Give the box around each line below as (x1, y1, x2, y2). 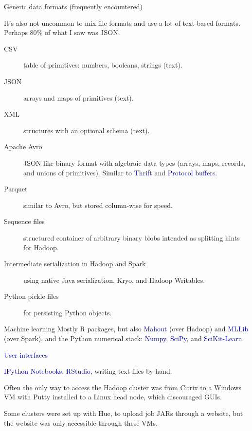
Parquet (4, 184, 28, 194)
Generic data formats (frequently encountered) (4, 1, 143, 11)
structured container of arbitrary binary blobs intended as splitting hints (23, 232, 240, 242)
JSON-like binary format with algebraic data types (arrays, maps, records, (23, 157, 245, 168)
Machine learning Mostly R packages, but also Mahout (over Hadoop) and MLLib (4, 324, 249, 334)
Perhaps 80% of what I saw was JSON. (4, 27, 120, 37)
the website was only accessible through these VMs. (4, 417, 158, 428)
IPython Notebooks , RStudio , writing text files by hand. (4, 366, 172, 376)
